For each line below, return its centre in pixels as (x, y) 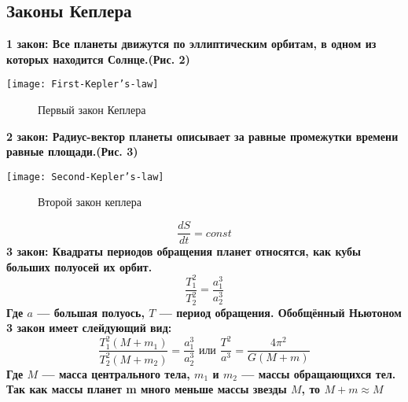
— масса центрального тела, (116, 373)
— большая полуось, (91, 312)
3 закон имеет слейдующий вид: (89, 328)
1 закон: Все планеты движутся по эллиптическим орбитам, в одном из (191, 44)
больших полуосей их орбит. (79, 266)
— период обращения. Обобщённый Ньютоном (280, 312)
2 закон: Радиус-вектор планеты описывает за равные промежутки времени (202, 136)
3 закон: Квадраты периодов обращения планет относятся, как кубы (184, 251)
